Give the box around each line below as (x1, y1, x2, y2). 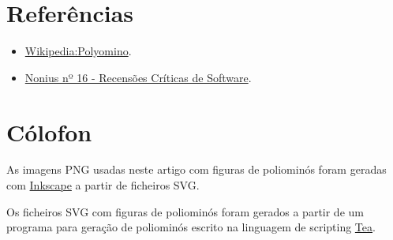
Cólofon (6, 115, 92, 148)
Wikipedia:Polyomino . (24, 43, 132, 59)
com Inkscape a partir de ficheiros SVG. (6, 177, 200, 193)
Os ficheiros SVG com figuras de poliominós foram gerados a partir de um (6, 203, 364, 219)
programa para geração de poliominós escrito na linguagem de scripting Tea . (6, 219, 376, 235)
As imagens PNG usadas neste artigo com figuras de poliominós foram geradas (6, 161, 387, 178)
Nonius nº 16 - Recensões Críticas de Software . (24, 69, 252, 85)
